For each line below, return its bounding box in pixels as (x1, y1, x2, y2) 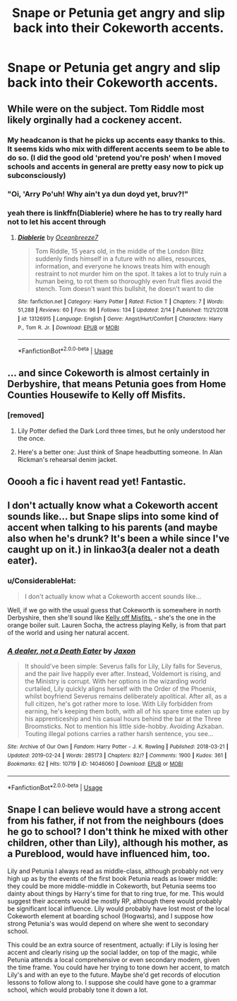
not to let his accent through (7, 217, 107, 227)
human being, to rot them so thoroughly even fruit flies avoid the (35, 277, 222, 285)
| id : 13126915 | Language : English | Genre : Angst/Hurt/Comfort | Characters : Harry (17, 316, 224, 323)
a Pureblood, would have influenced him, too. (7, 848, 210, 860)
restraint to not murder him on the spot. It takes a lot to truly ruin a (35, 269, 227, 278)
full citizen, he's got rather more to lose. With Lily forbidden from (24, 699, 213, 708)
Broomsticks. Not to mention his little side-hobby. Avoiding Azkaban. (24, 722, 224, 730)
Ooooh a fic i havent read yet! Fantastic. (7, 475, 187, 488)
